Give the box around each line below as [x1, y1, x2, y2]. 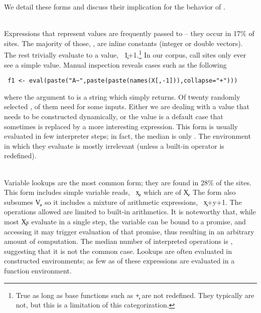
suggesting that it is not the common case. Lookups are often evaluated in [4, 245, 232, 256]
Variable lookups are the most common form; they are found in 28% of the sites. [4, 177, 251, 187]
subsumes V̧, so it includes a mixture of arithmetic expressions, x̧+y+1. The [4, 196, 242, 207]
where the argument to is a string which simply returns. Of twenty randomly [4, 91, 240, 102]
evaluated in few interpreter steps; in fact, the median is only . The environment [4, 131, 251, 141]
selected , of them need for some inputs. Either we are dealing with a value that [4, 101, 249, 112]
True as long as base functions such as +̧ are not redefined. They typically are [16, 289, 254, 300]
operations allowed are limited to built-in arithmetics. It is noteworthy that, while [4, 206, 256, 217]
